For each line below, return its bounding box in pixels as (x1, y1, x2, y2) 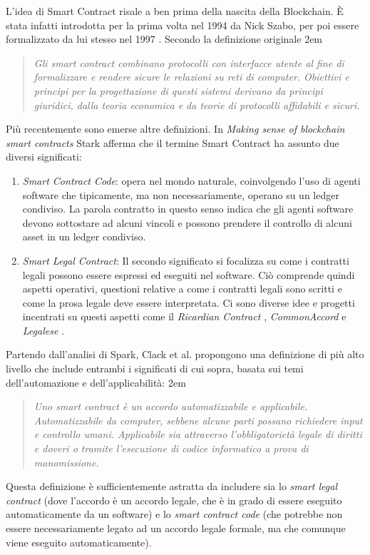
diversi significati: (6, 149, 82, 164)
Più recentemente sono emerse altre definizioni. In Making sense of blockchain (6, 121, 345, 136)
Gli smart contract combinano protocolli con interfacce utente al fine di (34, 55, 344, 70)
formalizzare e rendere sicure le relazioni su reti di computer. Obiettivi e (34, 69, 349, 84)
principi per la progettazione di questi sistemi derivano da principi (34, 83, 323, 98)
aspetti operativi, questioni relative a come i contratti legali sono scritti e (22, 281, 342, 296)
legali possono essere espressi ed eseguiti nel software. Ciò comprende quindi (22, 267, 355, 282)
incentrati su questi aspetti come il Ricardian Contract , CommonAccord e (22, 309, 346, 324)
